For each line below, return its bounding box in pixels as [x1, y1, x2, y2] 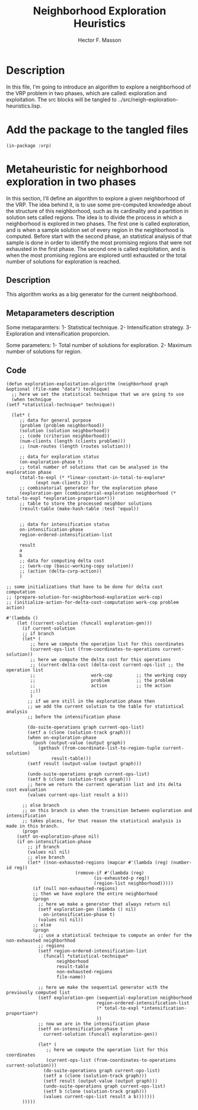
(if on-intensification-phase [17, 839, 92, 845]
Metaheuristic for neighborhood [6, 162, 168, 176]
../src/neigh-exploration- [117, 96, 178, 103]
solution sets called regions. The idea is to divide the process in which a [6, 213, 182, 221]
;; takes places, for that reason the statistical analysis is [21, 818, 182, 824]
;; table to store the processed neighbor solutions [19, 501, 152, 507]
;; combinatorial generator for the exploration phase [19, 485, 158, 491]
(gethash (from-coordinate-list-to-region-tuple [37, 745, 161, 751]
